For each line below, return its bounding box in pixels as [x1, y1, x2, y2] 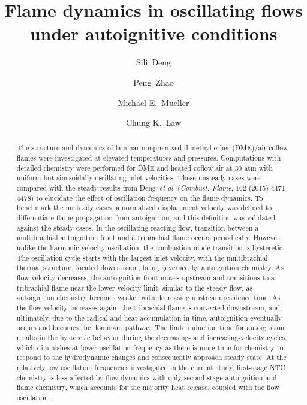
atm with [244, 162, 273, 173]
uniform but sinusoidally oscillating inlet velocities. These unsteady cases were [16, 173, 261, 183]
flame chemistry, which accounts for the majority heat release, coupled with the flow [16, 382, 279, 392]
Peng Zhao [133, 75, 174, 88]
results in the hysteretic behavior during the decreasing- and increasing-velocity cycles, [16, 332, 287, 342]
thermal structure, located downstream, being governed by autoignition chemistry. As [16, 262, 284, 273]
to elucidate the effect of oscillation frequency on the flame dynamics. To [36, 192, 263, 202]
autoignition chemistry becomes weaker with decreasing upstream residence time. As [16, 292, 281, 303]
